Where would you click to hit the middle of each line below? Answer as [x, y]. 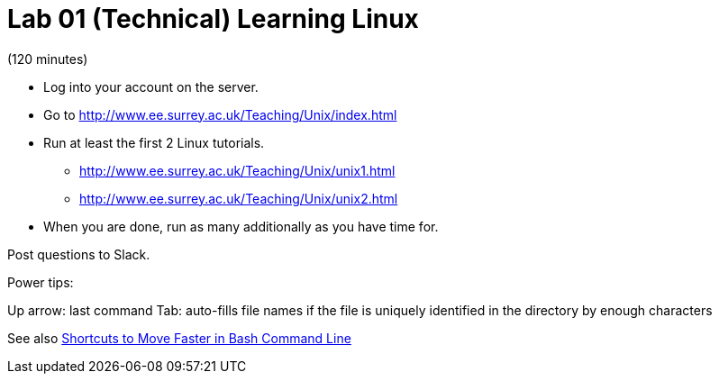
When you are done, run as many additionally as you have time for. [241, 226]
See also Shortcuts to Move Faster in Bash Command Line [179, 338]
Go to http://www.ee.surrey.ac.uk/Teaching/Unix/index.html [220, 114]
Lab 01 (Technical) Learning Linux [213, 19]
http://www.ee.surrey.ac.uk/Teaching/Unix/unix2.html [239, 198]
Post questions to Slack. [79, 254]
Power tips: [41, 282]
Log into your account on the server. [151, 86]
